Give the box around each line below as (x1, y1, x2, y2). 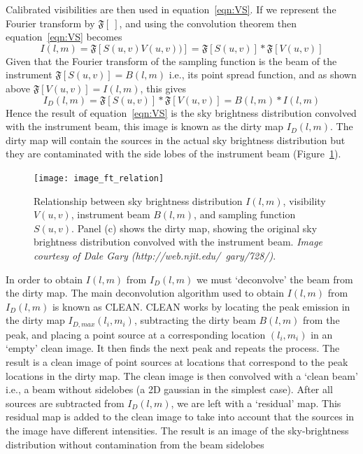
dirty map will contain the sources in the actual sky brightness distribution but (6, 132, 346, 147)
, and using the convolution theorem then (119, 15, 297, 30)
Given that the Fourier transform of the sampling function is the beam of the (6, 53, 337, 68)
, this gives (140, 80, 187, 95)
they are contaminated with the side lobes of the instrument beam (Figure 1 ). (6, 146, 341, 161)
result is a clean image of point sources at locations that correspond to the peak (6, 354, 348, 369)
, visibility (283, 193, 326, 208)
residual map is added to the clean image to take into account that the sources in (6, 409, 355, 424)
